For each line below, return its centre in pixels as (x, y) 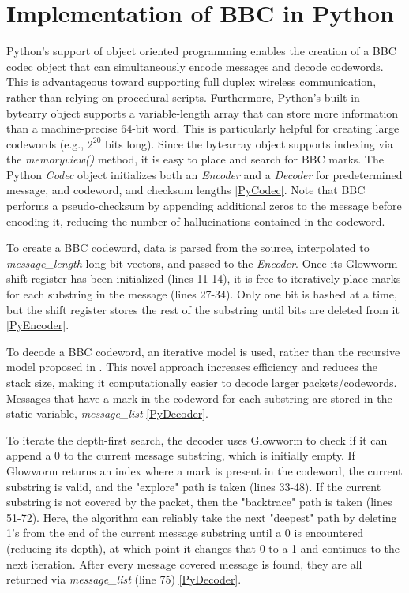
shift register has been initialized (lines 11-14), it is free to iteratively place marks (204, 278)
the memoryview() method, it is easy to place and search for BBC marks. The (195, 159)
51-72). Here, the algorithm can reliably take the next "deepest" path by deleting (202, 517)
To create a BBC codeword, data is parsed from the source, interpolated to (188, 248)
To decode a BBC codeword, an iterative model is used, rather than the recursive (203, 351)
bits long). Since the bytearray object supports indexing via (249, 143)
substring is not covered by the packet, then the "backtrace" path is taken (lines (199, 502)
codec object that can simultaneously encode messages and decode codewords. (195, 66)
